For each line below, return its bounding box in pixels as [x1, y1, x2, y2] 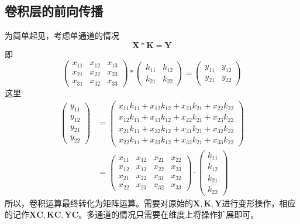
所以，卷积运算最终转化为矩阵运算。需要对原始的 [5, 196, 193, 209]
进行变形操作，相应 [222, 196, 296, 209]
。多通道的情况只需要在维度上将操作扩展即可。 [78, 208, 259, 220]
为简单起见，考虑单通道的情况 [5, 29, 119, 42]
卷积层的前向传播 [5, 2, 103, 20]
